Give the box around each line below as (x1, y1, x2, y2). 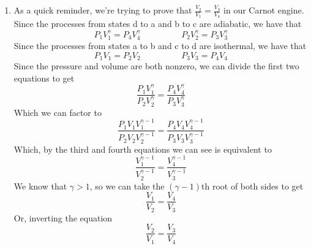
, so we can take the (89, 179, 165, 192)
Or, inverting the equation (13, 211, 113, 224)
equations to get (13, 71, 75, 84)
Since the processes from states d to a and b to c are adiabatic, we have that (13, 17, 302, 30)
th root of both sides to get (201, 179, 304, 192)
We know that (13, 179, 67, 192)
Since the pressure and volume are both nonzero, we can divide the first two (13, 59, 299, 72)
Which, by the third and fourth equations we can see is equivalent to (13, 142, 272, 155)
